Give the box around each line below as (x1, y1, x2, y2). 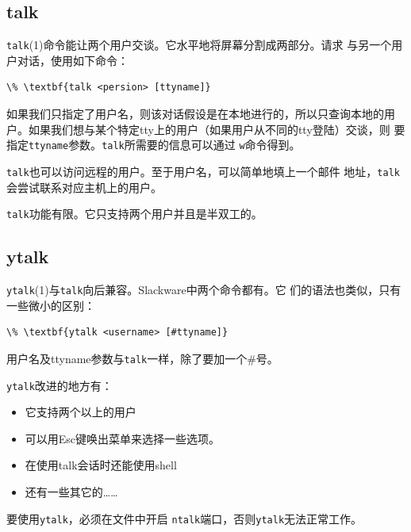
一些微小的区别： (6, 297, 95, 313)
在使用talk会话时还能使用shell (25, 457, 177, 473)
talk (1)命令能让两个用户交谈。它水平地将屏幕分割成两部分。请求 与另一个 (6, 36, 392, 53)
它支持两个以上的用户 (25, 404, 136, 420)
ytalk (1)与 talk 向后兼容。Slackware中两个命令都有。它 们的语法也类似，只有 (6, 281, 401, 297)
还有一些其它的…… (25, 483, 118, 499)
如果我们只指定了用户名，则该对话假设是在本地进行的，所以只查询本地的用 (6, 105, 395, 122)
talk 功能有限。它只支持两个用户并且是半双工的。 (6, 205, 263, 222)
